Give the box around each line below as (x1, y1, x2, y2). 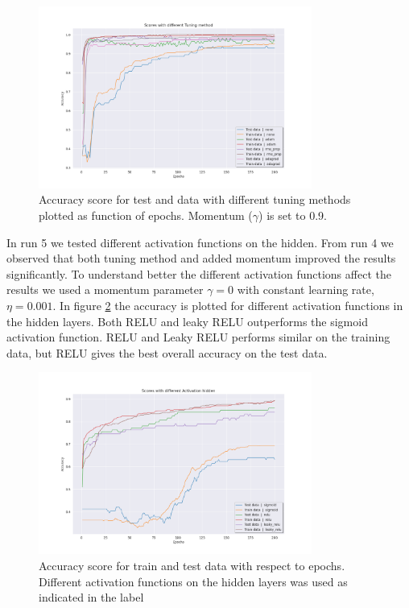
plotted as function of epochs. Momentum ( (39, 207, 253, 224)
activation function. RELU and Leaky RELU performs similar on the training (6, 329, 390, 345)
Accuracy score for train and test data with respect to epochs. (39, 556, 345, 573)
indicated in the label (39, 589, 144, 606)
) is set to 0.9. (258, 207, 327, 224)
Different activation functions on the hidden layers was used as (39, 573, 348, 589)
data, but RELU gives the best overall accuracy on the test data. (6, 344, 328, 361)
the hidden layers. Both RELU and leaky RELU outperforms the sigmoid (6, 312, 368, 329)
